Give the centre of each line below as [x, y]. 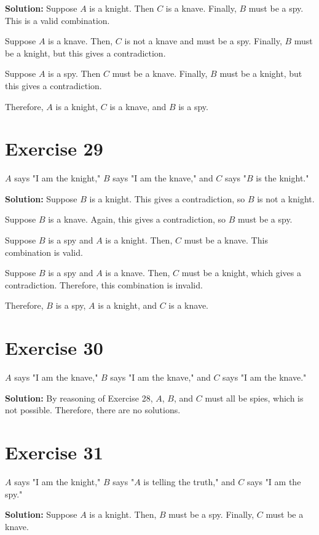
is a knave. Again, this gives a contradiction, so [137, 219]
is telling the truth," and [189, 482]
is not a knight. [286, 198]
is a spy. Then [74, 73]
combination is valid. [44, 252]
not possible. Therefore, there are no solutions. [93, 410]
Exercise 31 [54, 452]
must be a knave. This [226, 240]
